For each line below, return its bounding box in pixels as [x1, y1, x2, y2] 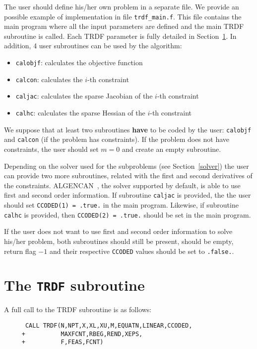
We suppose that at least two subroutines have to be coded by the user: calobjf [4, 124, 252, 134]
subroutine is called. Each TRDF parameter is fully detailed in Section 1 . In [4, 30, 237, 41]
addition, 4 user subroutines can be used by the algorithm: [4, 40, 182, 51]
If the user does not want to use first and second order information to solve [4, 226, 233, 236]
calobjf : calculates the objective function [15, 57, 143, 68]
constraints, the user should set [4, 143, 99, 154]
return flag [4, 245, 36, 256]
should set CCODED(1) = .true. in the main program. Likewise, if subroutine [4, 200, 239, 210]
